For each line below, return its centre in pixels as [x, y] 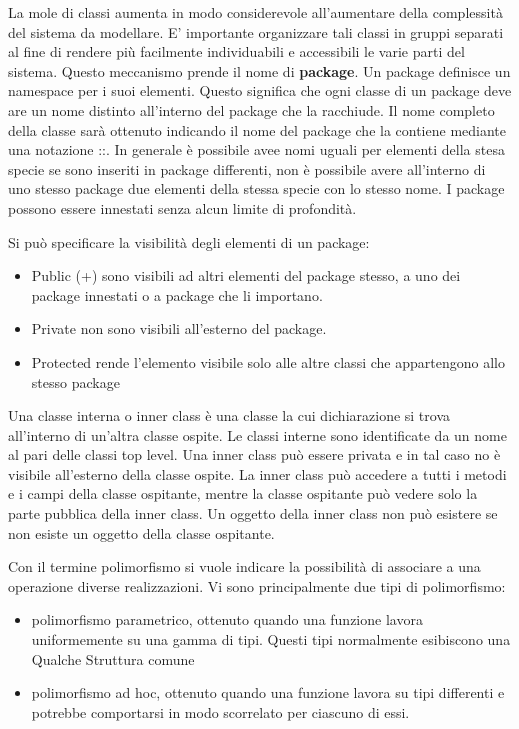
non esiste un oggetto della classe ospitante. [141, 532]
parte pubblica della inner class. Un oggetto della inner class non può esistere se [253, 513]
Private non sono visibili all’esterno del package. [179, 328]
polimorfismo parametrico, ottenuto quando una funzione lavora [227, 619]
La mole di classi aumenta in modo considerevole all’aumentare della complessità [255, 12]
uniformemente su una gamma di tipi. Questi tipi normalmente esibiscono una [271, 639]
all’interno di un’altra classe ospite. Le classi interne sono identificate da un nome [257, 434]
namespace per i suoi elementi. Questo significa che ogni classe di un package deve [260, 90]
